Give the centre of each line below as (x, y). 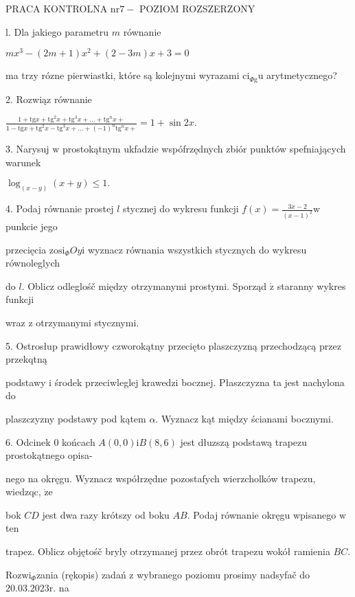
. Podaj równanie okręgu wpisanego (262, 514)
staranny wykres (311, 285)
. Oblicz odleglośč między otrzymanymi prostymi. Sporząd (144, 285)
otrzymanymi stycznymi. (88, 322)
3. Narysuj (27, 149)
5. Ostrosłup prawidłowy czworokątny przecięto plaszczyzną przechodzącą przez (173, 345)
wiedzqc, (23, 492)
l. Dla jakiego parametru (57, 31)
